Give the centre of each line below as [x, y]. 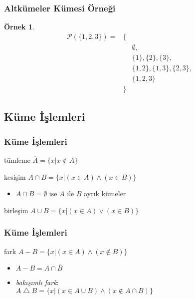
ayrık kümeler [105, 193]
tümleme [17, 160]
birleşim [16, 210]
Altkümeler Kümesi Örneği [60, 8]
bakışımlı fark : [37, 282]
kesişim [15, 176]
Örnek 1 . [19, 27]
